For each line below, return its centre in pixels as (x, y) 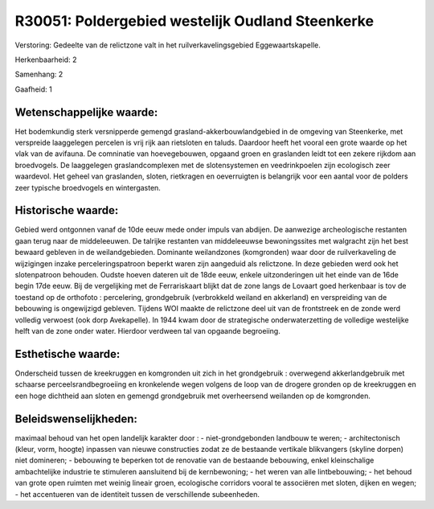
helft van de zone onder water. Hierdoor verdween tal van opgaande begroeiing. (147, 331)
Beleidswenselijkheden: (76, 419)
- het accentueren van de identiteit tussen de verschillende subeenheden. (137, 494)
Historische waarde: (67, 210)
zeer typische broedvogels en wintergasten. (88, 187)
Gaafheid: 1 (33, 89)
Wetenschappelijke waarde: (86, 112)
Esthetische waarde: (68, 354)
